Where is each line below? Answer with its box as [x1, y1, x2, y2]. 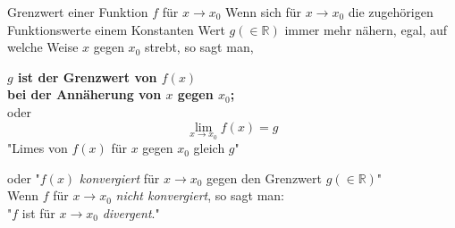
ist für [21, 203, 55, 222]
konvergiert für [79, 168, 160, 187]
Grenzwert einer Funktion [7, 3, 148, 21]
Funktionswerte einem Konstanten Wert [7, 20, 225, 38]
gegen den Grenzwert [206, 168, 322, 187]
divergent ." [102, 203, 160, 222]
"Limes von [7, 139, 68, 157]
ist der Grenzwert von [18, 67, 157, 86]
